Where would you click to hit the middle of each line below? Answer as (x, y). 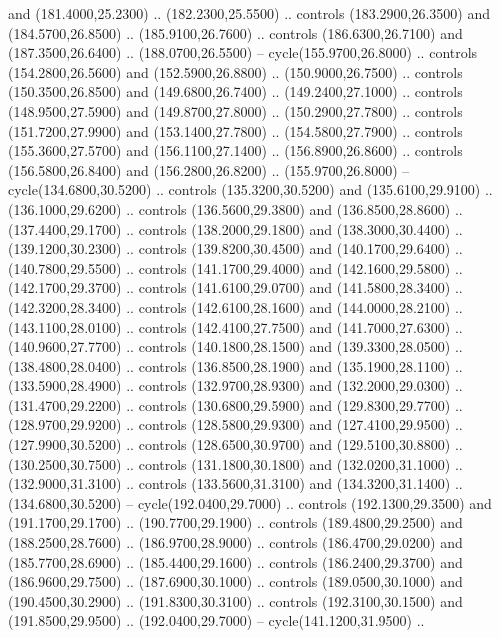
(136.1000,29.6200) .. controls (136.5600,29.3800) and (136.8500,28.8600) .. (235, 208)
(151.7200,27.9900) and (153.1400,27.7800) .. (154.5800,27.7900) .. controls (235, 130)
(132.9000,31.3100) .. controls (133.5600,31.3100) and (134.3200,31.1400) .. (235, 483)
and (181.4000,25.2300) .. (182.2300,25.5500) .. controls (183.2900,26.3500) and (249, 13)
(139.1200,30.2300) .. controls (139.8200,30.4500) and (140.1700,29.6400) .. (235, 248)
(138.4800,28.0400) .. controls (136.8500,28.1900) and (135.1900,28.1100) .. (235, 365)
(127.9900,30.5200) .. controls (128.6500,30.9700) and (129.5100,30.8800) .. (235, 444)
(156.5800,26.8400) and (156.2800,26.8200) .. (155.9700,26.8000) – (209, 169)
